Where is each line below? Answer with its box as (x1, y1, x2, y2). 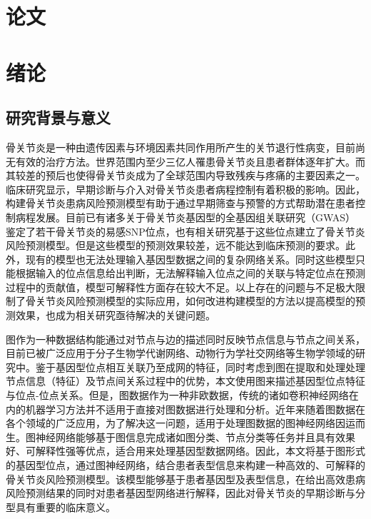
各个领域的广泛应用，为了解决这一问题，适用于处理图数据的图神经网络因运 (6, 415, 355, 430)
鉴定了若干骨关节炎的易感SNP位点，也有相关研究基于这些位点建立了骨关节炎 (6, 223, 365, 238)
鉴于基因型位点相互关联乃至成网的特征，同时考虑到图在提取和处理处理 (35, 359, 365, 374)
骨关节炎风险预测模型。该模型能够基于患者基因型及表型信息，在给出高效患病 (6, 471, 365, 486)
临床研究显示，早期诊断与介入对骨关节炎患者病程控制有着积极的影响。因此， (6, 181, 365, 196)
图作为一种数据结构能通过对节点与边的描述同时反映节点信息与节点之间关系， (6, 331, 365, 346)
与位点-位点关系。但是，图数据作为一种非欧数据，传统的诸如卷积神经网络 (6, 388, 349, 403)
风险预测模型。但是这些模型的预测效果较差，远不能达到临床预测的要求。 (6, 238, 345, 253)
